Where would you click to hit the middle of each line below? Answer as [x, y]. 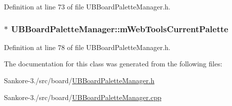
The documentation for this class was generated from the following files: [113, 64]
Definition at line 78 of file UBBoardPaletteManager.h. [87, 47]
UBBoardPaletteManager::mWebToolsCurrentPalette [120, 28]
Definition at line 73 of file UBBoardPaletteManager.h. [87, 6]
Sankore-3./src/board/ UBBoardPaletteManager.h [79, 80]
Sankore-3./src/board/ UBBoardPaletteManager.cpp [83, 97]
